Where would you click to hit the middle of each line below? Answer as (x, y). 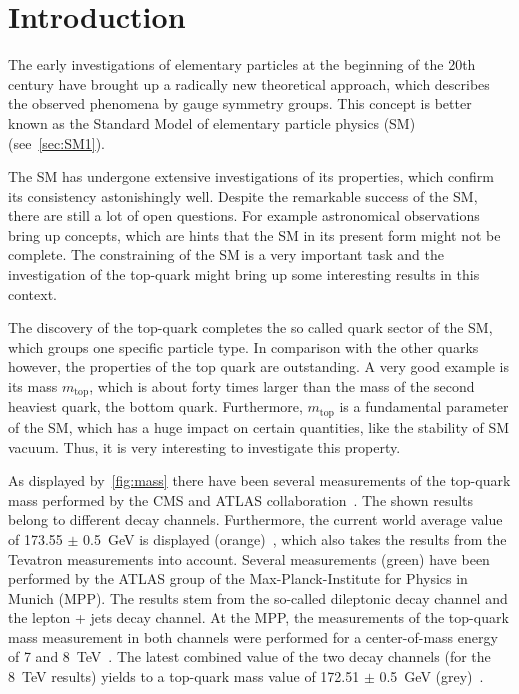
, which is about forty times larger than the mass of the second (282, 386)
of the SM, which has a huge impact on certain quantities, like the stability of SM (259, 426)
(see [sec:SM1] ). (56, 142)
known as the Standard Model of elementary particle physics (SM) (212, 122)
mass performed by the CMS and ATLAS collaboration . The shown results (241, 499)
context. (32, 293)
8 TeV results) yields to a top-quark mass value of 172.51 (184, 676)
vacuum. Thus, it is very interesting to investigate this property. (204, 446)
